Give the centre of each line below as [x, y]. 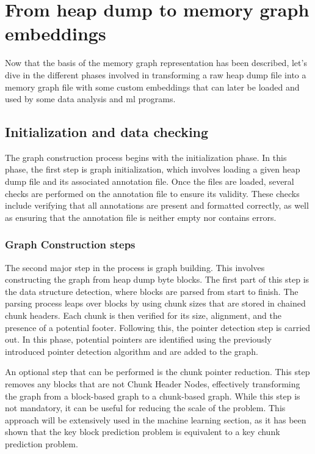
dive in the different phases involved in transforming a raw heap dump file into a [156, 74]
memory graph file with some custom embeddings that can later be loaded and [152, 87]
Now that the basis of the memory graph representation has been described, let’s [156, 63]
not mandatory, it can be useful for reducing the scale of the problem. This [145, 408]
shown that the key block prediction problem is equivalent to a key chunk [143, 432]
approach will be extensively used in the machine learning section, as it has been [156, 419]
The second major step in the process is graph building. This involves [135, 267]
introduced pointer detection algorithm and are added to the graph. [132, 351]
